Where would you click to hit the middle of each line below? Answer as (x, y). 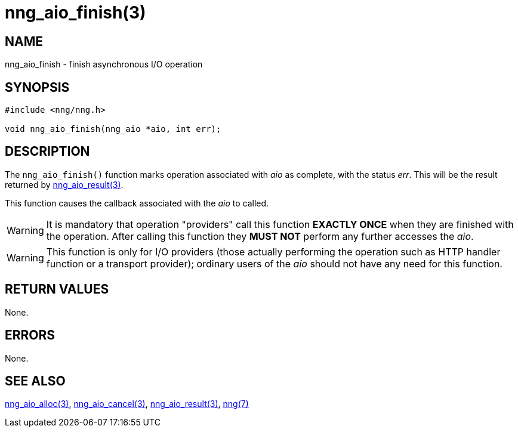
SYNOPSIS (37, 87)
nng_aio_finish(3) (75, 13)
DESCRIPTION (47, 152)
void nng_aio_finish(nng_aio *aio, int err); (113, 129)
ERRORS (30, 335)
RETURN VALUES (57, 289)
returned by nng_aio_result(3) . (64, 184)
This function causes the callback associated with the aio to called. (137, 203)
